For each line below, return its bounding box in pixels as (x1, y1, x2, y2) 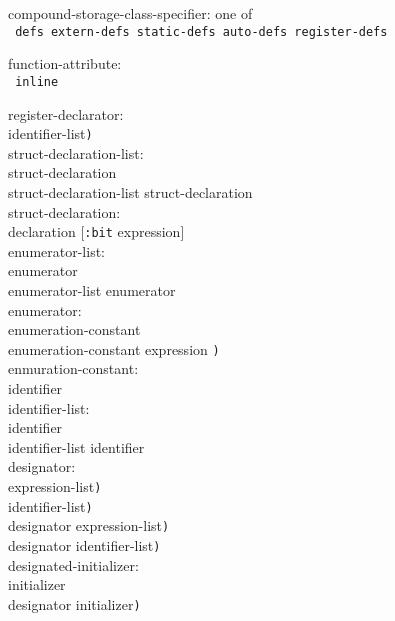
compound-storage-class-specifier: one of (8, 3, 253, 23)
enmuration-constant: (8, 358, 139, 379)
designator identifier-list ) (8, 534, 161, 555)
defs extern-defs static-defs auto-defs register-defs (15, 24, 388, 39)
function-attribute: (8, 53, 122, 74)
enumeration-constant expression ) (8, 338, 220, 359)
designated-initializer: (8, 554, 139, 575)
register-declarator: (8, 103, 124, 124)
